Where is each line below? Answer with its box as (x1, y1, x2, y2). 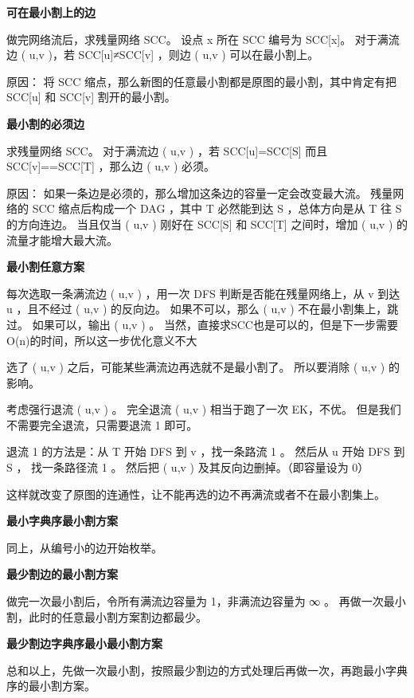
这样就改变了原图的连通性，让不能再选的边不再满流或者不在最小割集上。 (6, 485, 385, 502)
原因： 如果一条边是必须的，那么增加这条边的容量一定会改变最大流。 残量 (6, 184, 393, 201)
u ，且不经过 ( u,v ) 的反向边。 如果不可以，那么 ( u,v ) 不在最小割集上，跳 (6, 300, 399, 317)
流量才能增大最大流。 (6, 231, 118, 248)
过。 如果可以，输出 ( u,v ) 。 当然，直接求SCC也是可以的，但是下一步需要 (6, 316, 398, 332)
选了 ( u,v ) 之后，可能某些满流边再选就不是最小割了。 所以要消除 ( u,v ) (6, 359, 385, 375)
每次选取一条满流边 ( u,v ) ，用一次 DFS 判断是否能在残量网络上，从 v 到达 (6, 284, 400, 301)
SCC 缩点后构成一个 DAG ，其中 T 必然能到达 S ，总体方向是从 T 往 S (32, 200, 402, 217)
